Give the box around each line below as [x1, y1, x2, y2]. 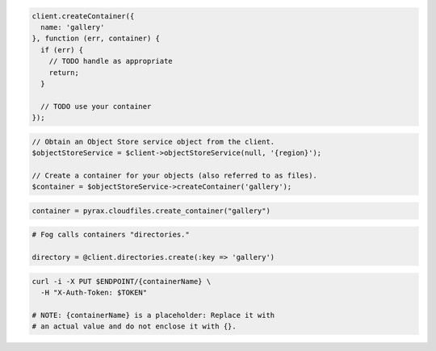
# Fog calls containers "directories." [31, 230, 190, 240]
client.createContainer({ [31, 11, 135, 20]
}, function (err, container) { [31, 34, 161, 44]
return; [48, 68, 80, 77]
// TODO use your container [40, 102, 152, 111]
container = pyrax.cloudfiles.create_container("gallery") [31, 206, 270, 215]
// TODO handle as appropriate [48, 56, 173, 66]
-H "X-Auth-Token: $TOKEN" [40, 288, 148, 298]
